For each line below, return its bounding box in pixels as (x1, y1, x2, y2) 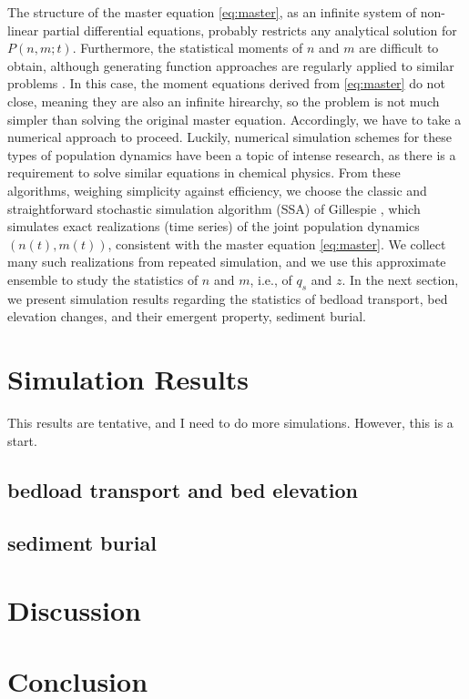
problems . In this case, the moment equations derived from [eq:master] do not (7, 74, 445, 93)
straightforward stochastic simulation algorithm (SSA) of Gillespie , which (7, 198, 421, 218)
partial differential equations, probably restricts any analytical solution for (42, 20, 457, 39)
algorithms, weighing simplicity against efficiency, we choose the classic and (7, 180, 427, 199)
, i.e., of (250, 269, 292, 289)
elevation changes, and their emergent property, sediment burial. (7, 307, 366, 326)
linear (7, 20, 39, 39)
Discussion (7, 591, 141, 628)
